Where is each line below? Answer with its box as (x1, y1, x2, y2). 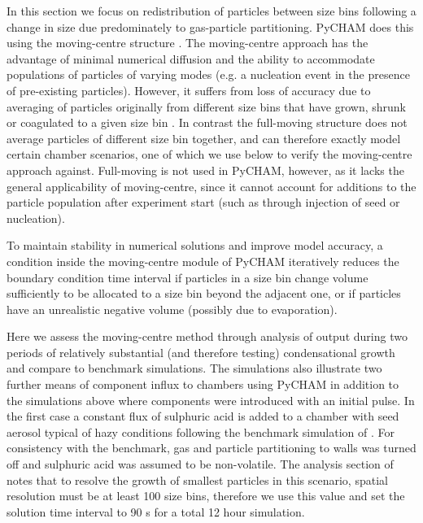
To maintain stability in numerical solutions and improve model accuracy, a (7, 237, 383, 254)
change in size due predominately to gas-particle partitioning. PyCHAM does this (7, 18, 414, 35)
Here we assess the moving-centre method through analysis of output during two (7, 328, 408, 345)
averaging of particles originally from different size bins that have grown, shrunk (7, 98, 406, 115)
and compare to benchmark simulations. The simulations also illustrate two (7, 360, 382, 377)
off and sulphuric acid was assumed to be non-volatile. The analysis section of (7, 455, 394, 473)
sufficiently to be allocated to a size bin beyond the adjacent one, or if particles (7, 285, 401, 302)
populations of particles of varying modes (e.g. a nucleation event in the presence (7, 66, 410, 83)
